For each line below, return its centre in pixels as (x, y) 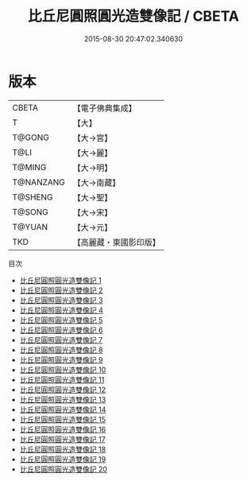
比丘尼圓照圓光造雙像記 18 (63, 449)
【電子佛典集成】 (105, 108)
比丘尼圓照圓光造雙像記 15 (62, 419)
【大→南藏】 (96, 182)
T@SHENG (33, 197)
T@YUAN (30, 227)
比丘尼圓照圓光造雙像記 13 (63, 399)
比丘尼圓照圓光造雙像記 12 (62, 390)
